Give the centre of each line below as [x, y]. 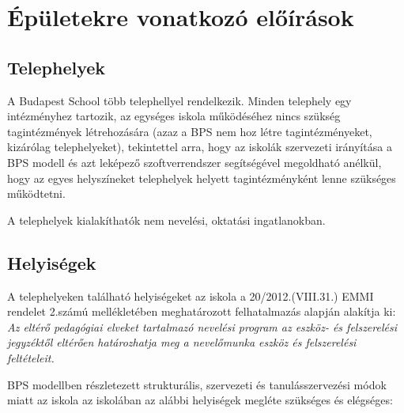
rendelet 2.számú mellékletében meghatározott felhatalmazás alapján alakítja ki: [202, 311]
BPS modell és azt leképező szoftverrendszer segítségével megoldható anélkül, [194, 162]
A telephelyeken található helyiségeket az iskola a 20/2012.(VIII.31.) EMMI [191, 296]
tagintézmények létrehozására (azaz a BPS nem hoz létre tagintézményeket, [190, 131]
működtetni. [36, 193]
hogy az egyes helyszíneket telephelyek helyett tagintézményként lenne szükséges [202, 178]
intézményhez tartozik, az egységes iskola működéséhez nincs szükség [174, 116]
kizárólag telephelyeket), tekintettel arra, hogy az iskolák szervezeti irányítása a [200, 147]
